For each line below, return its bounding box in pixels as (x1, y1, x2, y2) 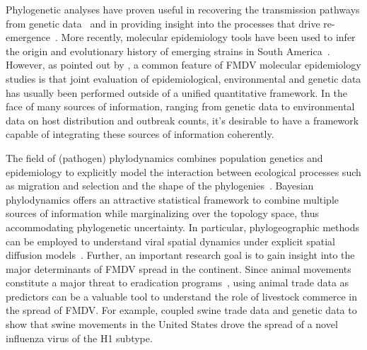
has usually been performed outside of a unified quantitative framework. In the (6, 85, 348, 100)
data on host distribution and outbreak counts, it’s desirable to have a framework (6, 112, 359, 127)
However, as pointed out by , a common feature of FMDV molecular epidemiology (6, 57, 361, 72)
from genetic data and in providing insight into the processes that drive (6, 16, 320, 30)
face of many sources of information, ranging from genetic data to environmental (6, 99, 355, 114)
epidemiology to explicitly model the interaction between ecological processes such (6, 164, 361, 179)
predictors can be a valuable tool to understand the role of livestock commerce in (6, 288, 358, 303)
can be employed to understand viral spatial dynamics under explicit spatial (6, 233, 335, 248)
